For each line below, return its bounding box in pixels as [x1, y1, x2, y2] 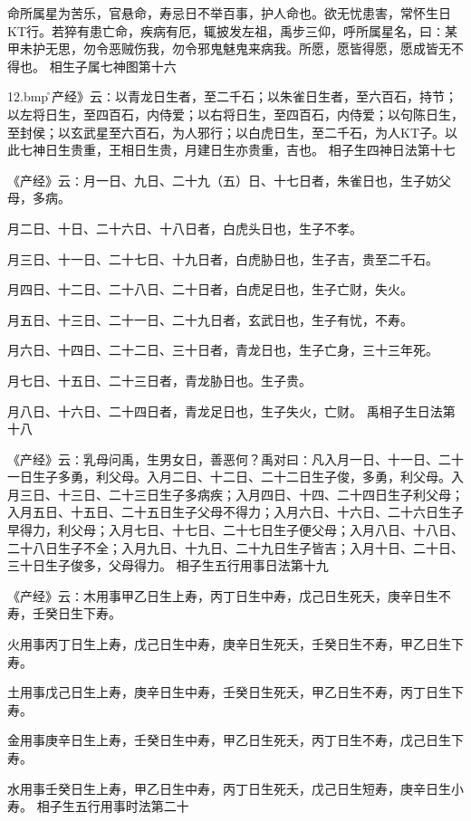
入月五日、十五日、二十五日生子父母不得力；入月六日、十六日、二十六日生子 [7, 502, 464, 521]
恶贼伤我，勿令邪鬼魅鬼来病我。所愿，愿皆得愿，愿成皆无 [108, 39, 451, 58]
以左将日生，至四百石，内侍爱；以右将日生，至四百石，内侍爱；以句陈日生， [7, 104, 464, 123]
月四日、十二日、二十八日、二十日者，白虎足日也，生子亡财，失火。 [7, 280, 413, 299]
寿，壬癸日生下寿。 [7, 604, 121, 623]
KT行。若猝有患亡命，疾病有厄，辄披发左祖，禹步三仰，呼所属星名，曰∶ [7, 21, 445, 40]
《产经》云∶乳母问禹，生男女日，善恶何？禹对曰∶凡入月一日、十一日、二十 [7, 449, 464, 468]
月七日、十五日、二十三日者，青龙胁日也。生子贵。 [7, 370, 312, 389]
